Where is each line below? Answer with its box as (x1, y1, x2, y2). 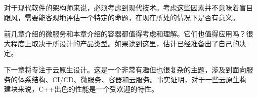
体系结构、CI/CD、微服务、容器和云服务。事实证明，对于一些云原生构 (17, 74, 247, 84)
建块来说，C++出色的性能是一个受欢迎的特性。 (4, 84, 158, 94)
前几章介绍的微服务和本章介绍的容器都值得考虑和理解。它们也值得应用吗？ (4, 29, 246, 39)
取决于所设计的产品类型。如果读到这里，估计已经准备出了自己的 (31, 38, 239, 48)
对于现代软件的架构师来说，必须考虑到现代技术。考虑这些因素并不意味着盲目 (4, 2, 253, 12)
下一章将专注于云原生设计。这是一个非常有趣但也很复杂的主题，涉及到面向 (4, 64, 246, 74)
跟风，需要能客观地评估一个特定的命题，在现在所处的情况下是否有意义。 (4, 12, 239, 22)
